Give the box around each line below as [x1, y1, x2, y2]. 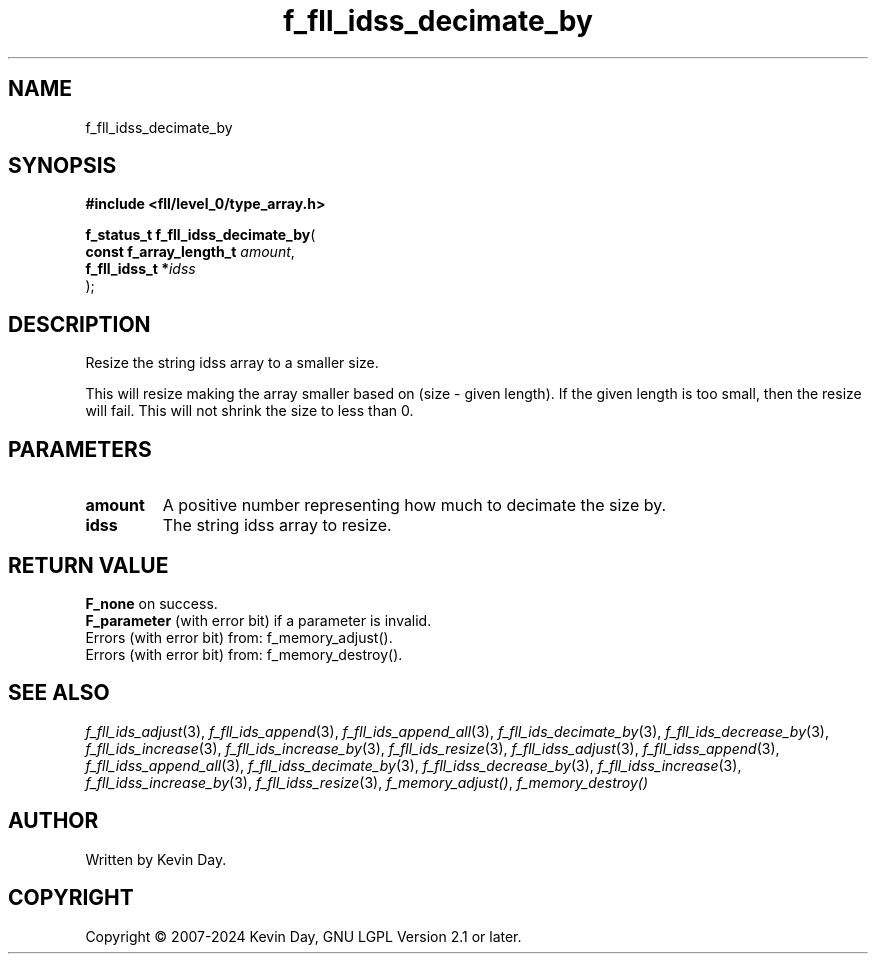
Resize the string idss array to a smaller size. [85, 354, 379, 372]
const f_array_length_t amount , [85, 243, 295, 261]
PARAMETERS [8, 436, 152, 462]
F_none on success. [85, 594, 218, 612]
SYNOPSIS [8, 153, 117, 179]
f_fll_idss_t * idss [85, 260, 196, 278]
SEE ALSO [8, 680, 110, 706]
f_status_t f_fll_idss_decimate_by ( [85, 226, 316, 244]
